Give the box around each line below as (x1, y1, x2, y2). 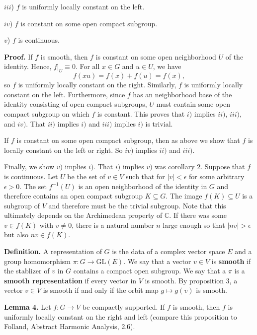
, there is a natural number (72, 219, 154, 230)
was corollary (155, 161, 195, 172)
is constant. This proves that (97, 108, 185, 119)
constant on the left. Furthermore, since (4, 89, 125, 99)
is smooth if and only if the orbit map (43, 285, 159, 295)
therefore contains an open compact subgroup (4, 191, 143, 201)
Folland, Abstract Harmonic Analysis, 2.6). (4, 321, 135, 332)
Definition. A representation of (4, 246, 102, 257)
